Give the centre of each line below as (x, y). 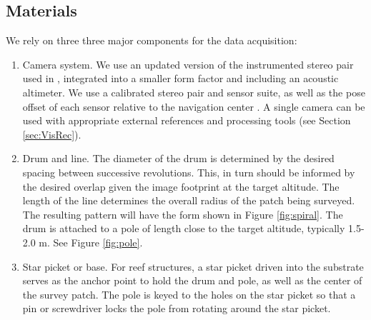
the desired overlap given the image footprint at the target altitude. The (181, 186)
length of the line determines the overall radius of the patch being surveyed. (189, 200)
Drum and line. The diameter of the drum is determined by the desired (178, 158)
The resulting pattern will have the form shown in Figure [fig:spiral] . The (183, 214)
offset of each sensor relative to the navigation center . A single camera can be (194, 106)
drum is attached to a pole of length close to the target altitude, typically (184, 228)
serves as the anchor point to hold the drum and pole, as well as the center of (192, 280)
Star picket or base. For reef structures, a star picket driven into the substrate (193, 266)
